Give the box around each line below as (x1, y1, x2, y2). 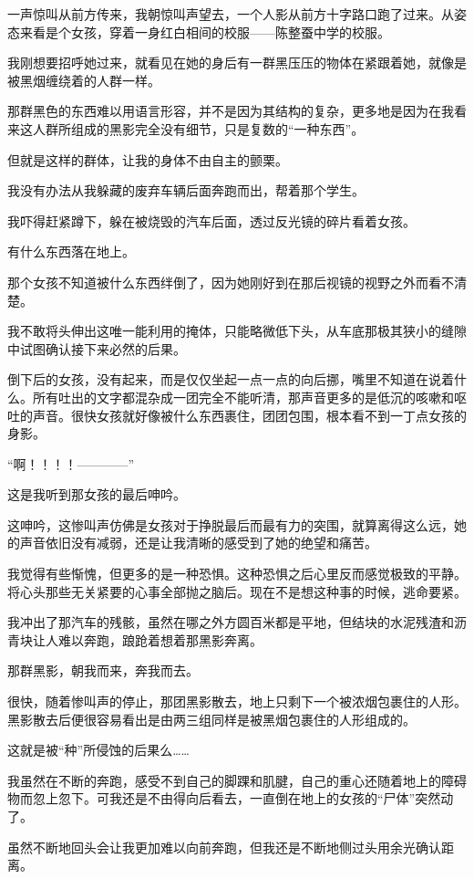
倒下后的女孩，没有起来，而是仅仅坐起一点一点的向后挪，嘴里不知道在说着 (7, 370, 454, 389)
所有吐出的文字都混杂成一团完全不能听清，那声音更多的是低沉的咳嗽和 (32, 387, 454, 406)
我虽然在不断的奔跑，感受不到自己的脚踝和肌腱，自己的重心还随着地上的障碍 (7, 770, 467, 790)
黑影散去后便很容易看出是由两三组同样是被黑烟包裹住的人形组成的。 (7, 709, 416, 728)
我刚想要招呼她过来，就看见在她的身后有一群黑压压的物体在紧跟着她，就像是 (7, 53, 467, 72)
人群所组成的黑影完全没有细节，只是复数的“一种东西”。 (32, 119, 365, 138)
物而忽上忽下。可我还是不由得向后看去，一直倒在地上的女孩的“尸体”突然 (7, 789, 441, 808)
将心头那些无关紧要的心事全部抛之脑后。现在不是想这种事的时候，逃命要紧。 (7, 581, 467, 601)
